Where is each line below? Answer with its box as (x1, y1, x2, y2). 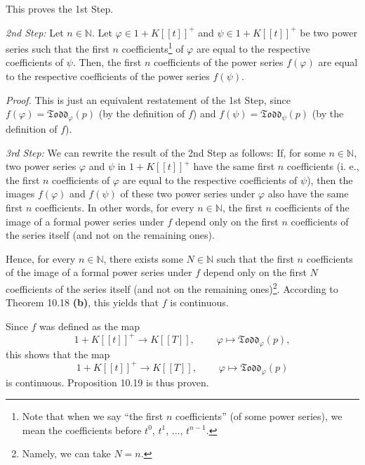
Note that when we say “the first (22, 409, 164, 424)
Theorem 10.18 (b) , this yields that (6, 295, 159, 310)
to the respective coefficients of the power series (6, 69, 210, 84)
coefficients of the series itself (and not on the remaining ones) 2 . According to (6, 279, 338, 296)
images (6, 186, 35, 201)
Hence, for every (6, 251, 76, 266)
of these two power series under (120, 186, 255, 201)
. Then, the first (72, 55, 142, 70)
